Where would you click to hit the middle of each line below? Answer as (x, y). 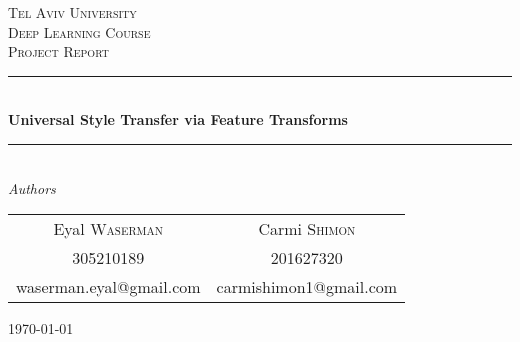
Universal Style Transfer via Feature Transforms (178, 119)
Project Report (58, 51)
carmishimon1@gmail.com (307, 287)
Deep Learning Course (79, 31)
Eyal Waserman (108, 229)
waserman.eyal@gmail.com (108, 287)
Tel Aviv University (72, 12)
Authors (32, 187)
